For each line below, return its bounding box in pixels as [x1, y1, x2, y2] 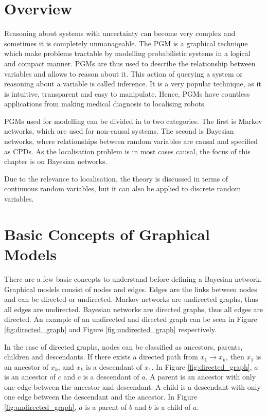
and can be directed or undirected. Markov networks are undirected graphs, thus [4, 294, 258, 304]
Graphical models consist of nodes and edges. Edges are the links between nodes [4, 283, 257, 294]
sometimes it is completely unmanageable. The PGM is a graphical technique [4, 38, 248, 48]
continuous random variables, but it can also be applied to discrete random [4, 183, 241, 194]
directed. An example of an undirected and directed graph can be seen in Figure [4, 314, 257, 324]
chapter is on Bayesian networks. [4, 156, 108, 167]
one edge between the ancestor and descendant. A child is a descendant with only [4, 381, 261, 392]
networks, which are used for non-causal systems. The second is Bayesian [4, 125, 234, 136]
